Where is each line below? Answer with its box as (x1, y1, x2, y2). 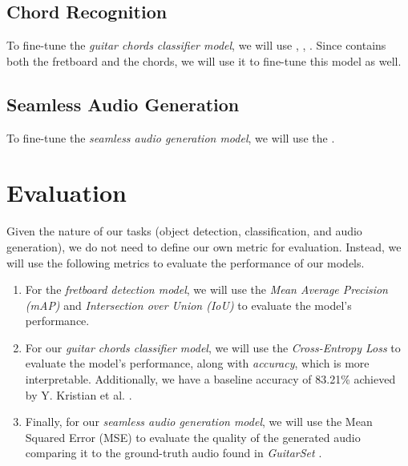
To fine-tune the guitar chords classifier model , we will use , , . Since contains (6, 37, 386, 54)
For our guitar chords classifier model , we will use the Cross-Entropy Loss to (25, 339, 401, 356)
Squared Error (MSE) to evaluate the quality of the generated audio (25, 428, 361, 445)
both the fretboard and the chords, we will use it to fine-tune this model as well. (6, 52, 402, 69)
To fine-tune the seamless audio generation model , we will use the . (6, 129, 335, 146)
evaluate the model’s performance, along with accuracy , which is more (25, 355, 370, 372)
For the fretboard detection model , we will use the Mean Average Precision (25, 281, 388, 298)
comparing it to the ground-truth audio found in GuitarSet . (25, 444, 322, 461)
